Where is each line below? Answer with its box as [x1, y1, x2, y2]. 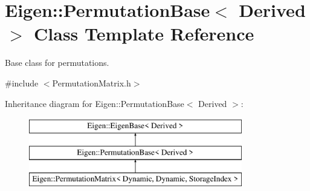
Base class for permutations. [5, 56, 109, 69]
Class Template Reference [34, 21, 254, 46]
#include [5, 76, 39, 89]
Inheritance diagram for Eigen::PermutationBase [5, 97, 184, 109]
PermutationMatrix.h [52, 76, 131, 89]
